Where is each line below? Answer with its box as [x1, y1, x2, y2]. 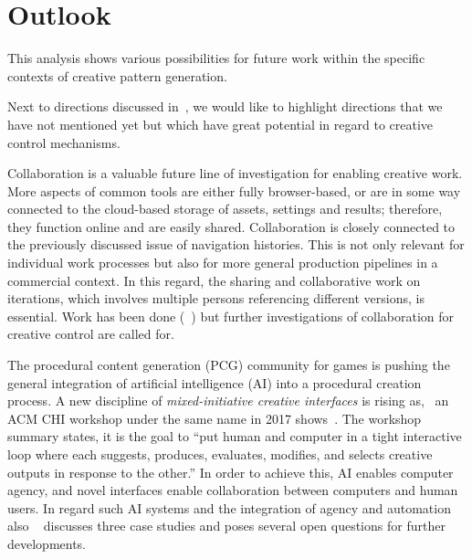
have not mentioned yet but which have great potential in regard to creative [7, 114, 434, 133]
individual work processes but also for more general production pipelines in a [7, 253, 438, 272]
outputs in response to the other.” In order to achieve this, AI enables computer [7, 462, 454, 481]
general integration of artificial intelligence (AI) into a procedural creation [7, 373, 422, 392]
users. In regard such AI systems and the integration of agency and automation [7, 498, 451, 517]
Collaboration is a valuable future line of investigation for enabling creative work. [7, 163, 463, 183]
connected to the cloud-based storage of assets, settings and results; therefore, [7, 199, 443, 218]
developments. [7, 533, 87, 553]
